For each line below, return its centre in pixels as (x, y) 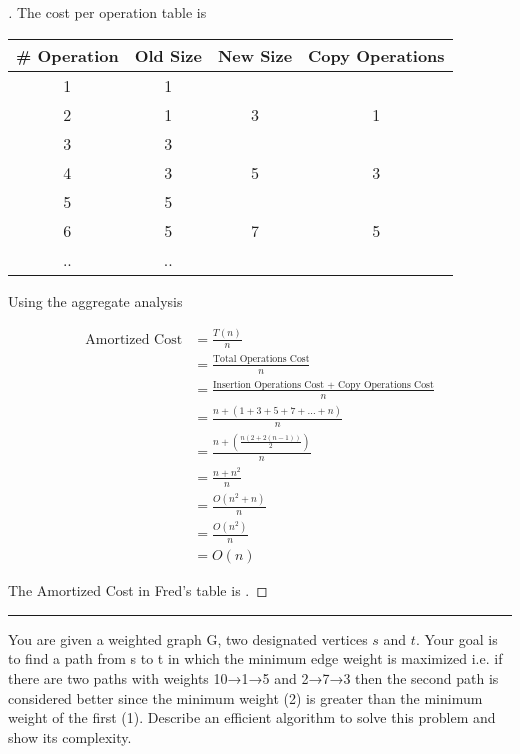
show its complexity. (70, 736)
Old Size (168, 55)
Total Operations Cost (261, 359)
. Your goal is (456, 638)
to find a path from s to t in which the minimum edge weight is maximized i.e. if (255, 658)
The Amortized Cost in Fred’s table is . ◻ (138, 590)
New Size (255, 55)
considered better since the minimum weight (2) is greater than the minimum (245, 697)
